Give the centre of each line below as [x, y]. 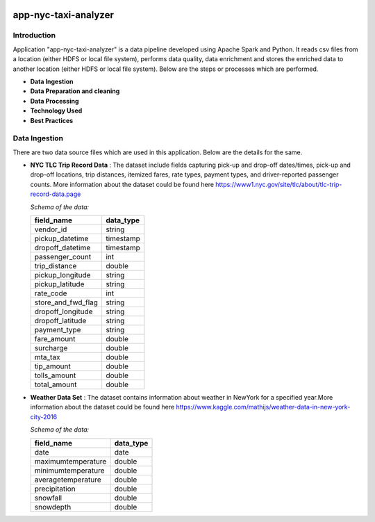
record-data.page [56, 194]
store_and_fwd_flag [66, 302]
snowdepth [53, 507]
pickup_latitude [59, 284]
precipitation [55, 489]
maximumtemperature [70, 461]
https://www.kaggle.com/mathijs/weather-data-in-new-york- [263, 407]
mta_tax [47, 357]
